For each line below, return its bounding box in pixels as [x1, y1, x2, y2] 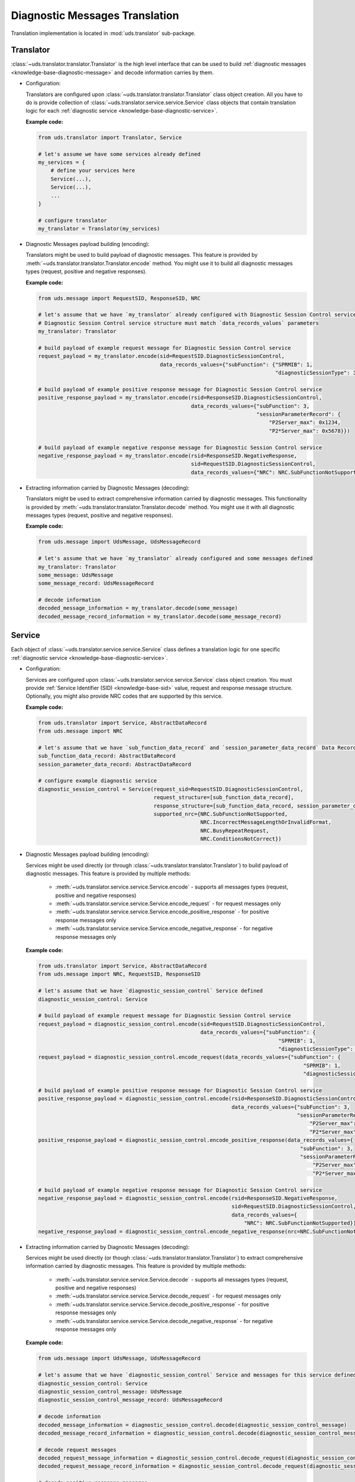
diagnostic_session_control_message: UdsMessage [38, 1388, 182, 1395]
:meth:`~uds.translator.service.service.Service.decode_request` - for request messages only [55, 1292, 281, 1299]
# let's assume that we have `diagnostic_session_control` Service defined [38, 988, 263, 994]
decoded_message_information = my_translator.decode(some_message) [38, 605, 238, 612]
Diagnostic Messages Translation [11, 9, 179, 22]
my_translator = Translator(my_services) [38, 225, 160, 232]
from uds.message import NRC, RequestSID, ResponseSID [38, 971, 201, 978]
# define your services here [50, 167, 135, 174]
